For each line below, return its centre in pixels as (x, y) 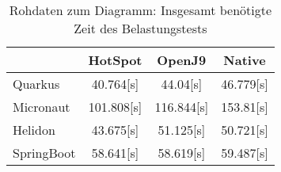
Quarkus (36, 84)
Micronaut (42, 107)
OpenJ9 (182, 60)
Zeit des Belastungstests (140, 28)
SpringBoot (44, 153)
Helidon (34, 130)
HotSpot (115, 60)
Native (245, 60)
